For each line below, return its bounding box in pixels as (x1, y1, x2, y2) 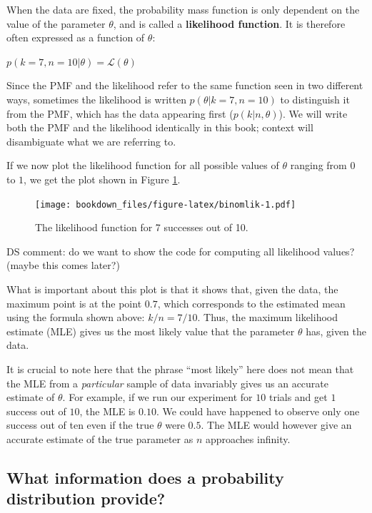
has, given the (306, 323, 366, 338)
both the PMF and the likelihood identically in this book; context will (6, 120, 313, 135)
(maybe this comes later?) (6, 258, 120, 273)
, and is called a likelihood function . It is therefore (113, 16, 346, 31)
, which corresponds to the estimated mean (157, 295, 346, 310)
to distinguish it (280, 91, 350, 106)
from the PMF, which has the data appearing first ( (6, 106, 233, 121)
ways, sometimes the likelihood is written (6, 91, 186, 106)
